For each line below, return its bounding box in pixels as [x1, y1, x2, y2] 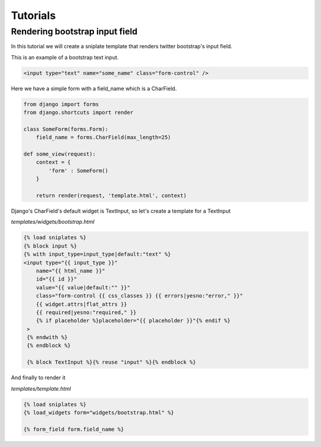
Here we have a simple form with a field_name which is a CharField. [11, 85, 177, 92]
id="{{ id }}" [36, 276, 77, 283]
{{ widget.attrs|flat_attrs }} [36, 300, 127, 307]
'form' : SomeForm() [48, 167, 109, 174]
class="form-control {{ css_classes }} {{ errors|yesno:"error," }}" [36, 293, 243, 299]
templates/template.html [11, 385, 71, 392]
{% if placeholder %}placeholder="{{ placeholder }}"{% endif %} [36, 318, 231, 324]
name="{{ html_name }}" [36, 267, 105, 274]
